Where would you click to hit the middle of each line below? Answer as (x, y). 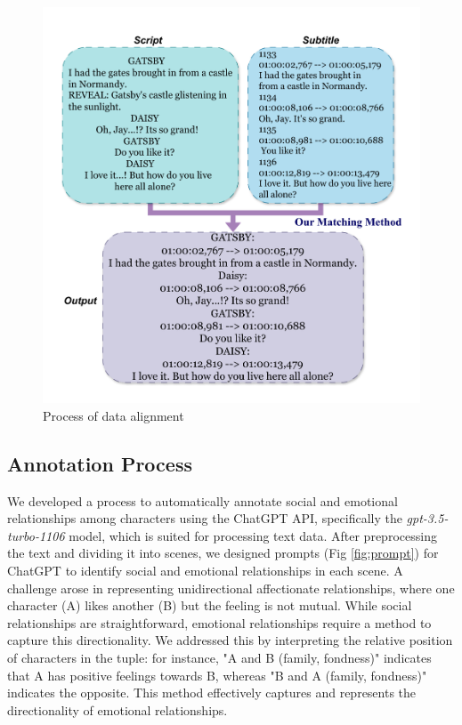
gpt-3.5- (427, 518)
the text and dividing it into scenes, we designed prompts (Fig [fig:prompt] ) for (223, 553)
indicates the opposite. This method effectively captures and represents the (212, 693)
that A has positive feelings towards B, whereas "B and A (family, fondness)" (217, 675)
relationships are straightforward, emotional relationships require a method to (219, 622)
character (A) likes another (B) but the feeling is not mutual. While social (210, 605)
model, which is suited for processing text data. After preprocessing (253, 535)
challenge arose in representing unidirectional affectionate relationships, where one (231, 588)
